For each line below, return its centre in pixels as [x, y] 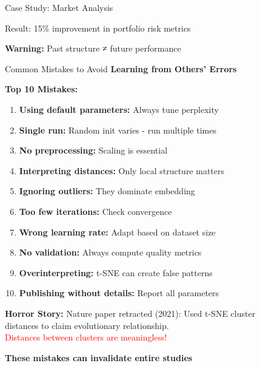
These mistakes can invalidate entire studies [99, 357]
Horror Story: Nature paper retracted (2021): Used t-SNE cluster [130, 313]
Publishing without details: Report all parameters [119, 293]
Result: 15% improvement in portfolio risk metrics [98, 28]
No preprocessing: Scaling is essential [93, 150]
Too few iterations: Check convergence [95, 211]
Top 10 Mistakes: [42, 89]
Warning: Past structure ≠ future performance [93, 48]
